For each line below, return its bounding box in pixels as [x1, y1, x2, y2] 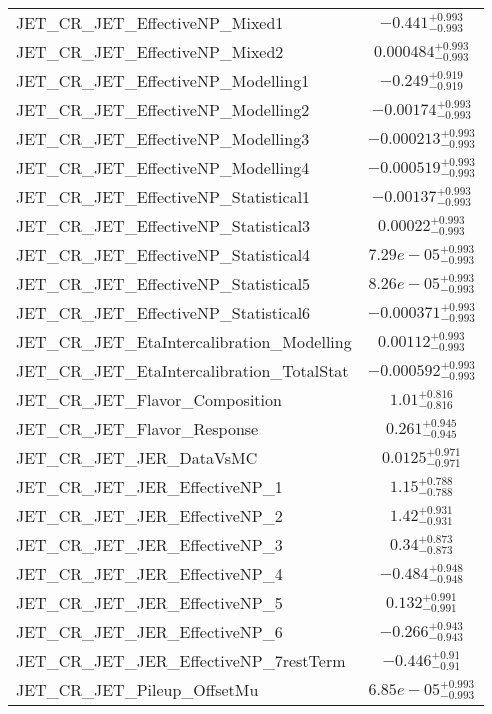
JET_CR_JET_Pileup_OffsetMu [16, 678, 259, 701]
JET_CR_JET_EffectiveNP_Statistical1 [16, 185, 311, 208]
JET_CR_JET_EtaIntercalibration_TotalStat [16, 359, 349, 382]
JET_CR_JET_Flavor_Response [16, 417, 259, 440]
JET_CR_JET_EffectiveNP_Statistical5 [16, 272, 311, 295]
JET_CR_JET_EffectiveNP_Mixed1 [16, 11, 284, 34]
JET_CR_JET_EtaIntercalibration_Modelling [16, 330, 352, 353]
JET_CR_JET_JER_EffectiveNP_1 [16, 475, 283, 498]
